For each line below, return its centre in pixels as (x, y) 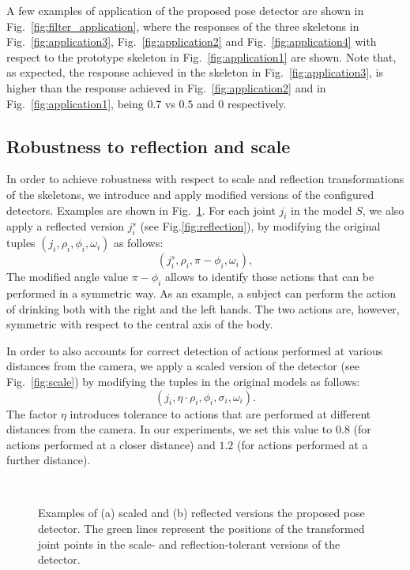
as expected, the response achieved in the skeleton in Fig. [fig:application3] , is (195, 72)
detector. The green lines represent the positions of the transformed (201, 529)
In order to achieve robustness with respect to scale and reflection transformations (205, 179)
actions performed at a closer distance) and (111, 444)
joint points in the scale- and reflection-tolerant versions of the (189, 544)
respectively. (257, 103)
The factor (32, 413)
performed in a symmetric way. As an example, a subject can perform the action (201, 292)
